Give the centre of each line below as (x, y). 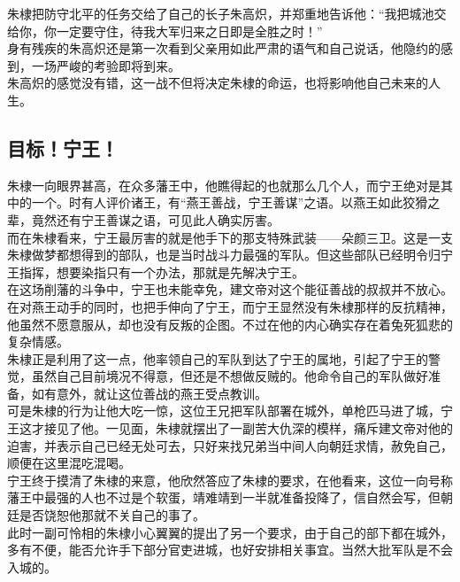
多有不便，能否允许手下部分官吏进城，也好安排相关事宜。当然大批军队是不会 (230, 550)
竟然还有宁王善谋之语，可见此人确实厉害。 (155, 219)
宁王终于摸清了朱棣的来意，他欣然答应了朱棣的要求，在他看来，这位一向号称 (230, 480)
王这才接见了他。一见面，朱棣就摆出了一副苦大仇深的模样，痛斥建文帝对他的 (230, 428)
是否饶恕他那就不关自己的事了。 (112, 515)
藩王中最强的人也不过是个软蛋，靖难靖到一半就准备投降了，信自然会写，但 (224, 497)
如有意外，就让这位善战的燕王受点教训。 (149, 393)
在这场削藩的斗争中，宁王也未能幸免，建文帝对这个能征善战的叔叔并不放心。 (230, 289)
